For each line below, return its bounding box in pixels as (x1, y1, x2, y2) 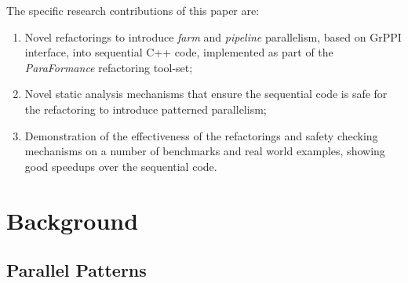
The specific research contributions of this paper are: (6, 2, 260, 18)
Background (6, 204, 139, 236)
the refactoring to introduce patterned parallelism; (24, 100, 267, 117)
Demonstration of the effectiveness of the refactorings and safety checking (24, 127, 378, 143)
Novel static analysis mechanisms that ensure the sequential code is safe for (24, 85, 388, 102)
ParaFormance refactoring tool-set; (24, 59, 193, 75)
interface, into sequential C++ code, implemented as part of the (24, 44, 333, 60)
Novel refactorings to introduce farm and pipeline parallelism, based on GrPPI (24, 28, 402, 45)
